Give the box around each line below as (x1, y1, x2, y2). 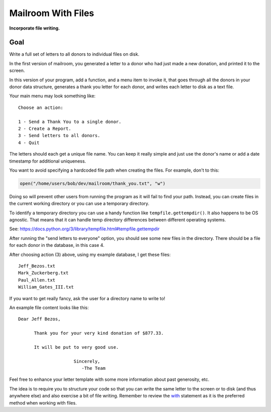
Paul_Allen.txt (18, 277, 56, 283)
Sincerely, (73, 358, 100, 364)
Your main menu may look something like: (9, 93, 96, 99)
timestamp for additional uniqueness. (9, 158, 86, 164)
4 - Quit (18, 140, 40, 146)
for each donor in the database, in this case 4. (9, 242, 105, 248)
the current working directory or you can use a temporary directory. (9, 201, 150, 207)
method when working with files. (9, 399, 77, 406)
